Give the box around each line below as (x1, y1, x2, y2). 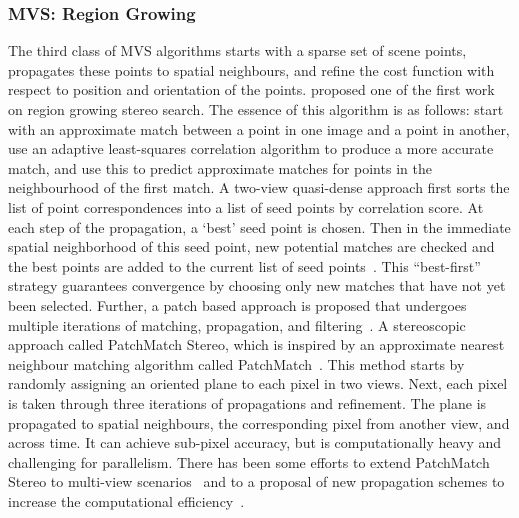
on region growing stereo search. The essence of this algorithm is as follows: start (8, 99, 504, 119)
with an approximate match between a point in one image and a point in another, (8, 118, 510, 139)
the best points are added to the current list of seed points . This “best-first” (8, 255, 481, 276)
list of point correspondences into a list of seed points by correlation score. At (8, 196, 484, 217)
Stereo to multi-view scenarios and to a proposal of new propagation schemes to (8, 471, 505, 492)
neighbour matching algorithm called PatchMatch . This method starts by (8, 353, 465, 374)
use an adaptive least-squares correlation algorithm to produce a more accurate (8, 138, 494, 159)
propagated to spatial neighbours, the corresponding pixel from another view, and (8, 412, 510, 433)
